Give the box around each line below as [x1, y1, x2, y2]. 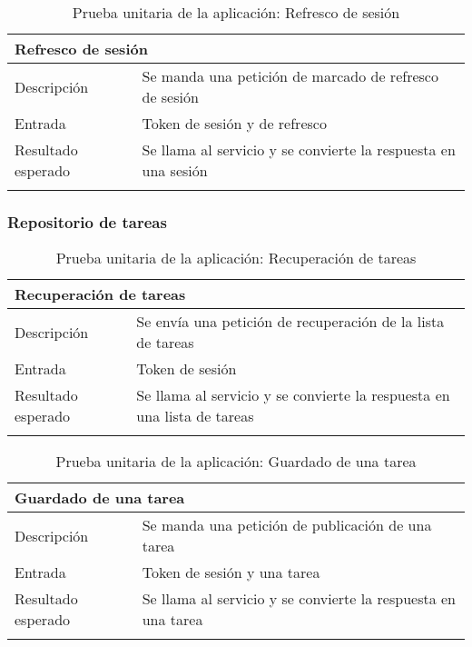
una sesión [142, 160, 208, 181]
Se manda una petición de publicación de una [142, 514, 432, 536]
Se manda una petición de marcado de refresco [142, 65, 438, 86]
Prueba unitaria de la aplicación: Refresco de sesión [72, 2, 400, 23]
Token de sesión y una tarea [142, 562, 320, 583]
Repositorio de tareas [7, 210, 167, 233]
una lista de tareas [136, 405, 254, 427]
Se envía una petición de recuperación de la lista [136, 311, 445, 333]
